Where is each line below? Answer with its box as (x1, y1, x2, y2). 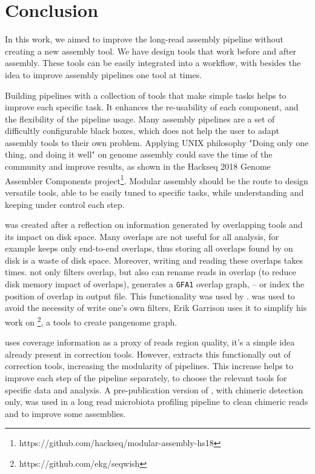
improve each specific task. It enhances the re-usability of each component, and (5, 101, 299, 113)
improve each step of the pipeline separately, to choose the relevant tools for (5, 371, 287, 384)
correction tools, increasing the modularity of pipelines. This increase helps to (5, 359, 293, 372)
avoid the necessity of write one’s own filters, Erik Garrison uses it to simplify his (5, 301, 307, 314)
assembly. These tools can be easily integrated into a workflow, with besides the (5, 56, 301, 69)
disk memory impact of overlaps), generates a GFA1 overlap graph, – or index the (5, 278, 305, 290)
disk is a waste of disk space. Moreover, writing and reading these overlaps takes (5, 253, 303, 266)
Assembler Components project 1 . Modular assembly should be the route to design (5, 172, 308, 187)
